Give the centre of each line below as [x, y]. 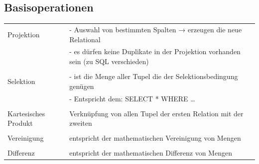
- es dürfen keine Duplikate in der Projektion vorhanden [155, 51]
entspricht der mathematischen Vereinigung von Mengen [155, 138]
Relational [85, 39]
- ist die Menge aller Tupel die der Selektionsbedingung [154, 76]
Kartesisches [26, 113]
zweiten [81, 123]
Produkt [20, 123]
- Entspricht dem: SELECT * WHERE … [132, 98]
